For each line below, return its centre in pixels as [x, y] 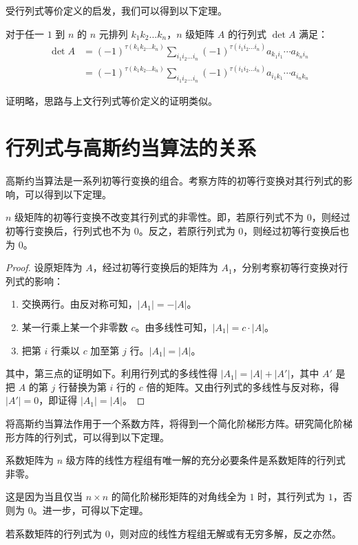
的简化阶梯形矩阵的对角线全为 [179, 496]
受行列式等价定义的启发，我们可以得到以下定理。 [116, 10]
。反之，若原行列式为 [187, 231]
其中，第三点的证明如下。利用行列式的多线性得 [112, 373]
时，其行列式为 [292, 496]
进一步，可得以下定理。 [95, 510]
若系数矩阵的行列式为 [54, 533]
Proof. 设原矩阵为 [44, 267]
